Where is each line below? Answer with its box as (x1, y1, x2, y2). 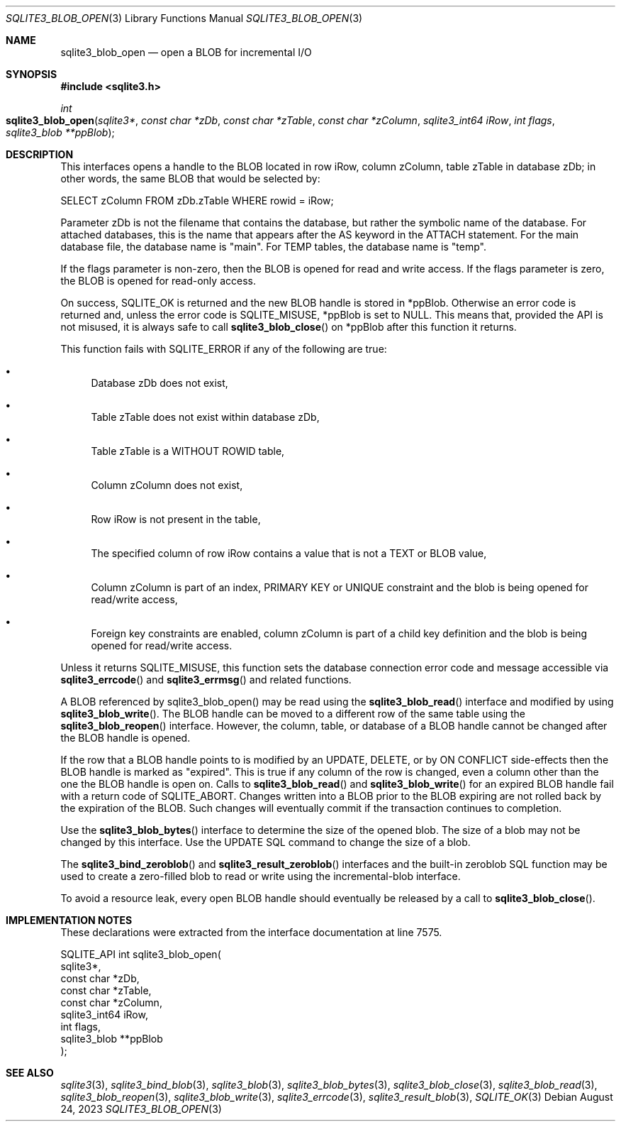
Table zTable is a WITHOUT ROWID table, (91, 445, 285, 457)
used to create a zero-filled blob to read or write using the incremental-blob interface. (60, 870, 461, 882)
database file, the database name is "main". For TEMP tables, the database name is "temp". (60, 241, 486, 253)
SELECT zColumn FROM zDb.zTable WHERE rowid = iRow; (60, 194, 334, 207)
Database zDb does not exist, (91, 377, 228, 389)
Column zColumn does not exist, (91, 479, 243, 491)
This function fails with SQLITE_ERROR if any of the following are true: (60, 343, 387, 355)
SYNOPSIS (6, 68, 57, 80)
